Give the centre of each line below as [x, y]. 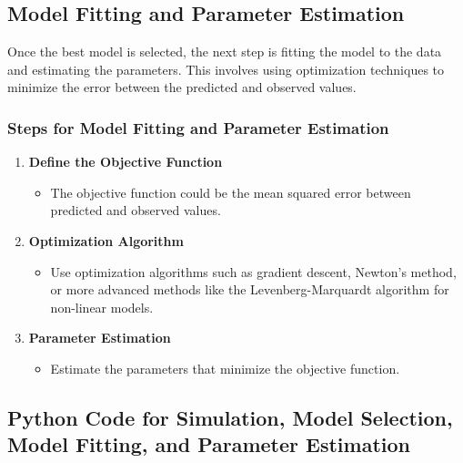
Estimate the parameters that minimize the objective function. [225, 368]
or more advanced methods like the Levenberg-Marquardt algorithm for [250, 289]
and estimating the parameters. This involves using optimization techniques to [226, 69]
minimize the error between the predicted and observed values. [182, 87]
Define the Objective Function [126, 162]
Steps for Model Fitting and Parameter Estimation [198, 127]
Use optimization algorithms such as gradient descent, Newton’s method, [253, 271]
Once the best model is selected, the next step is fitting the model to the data [225, 51]
